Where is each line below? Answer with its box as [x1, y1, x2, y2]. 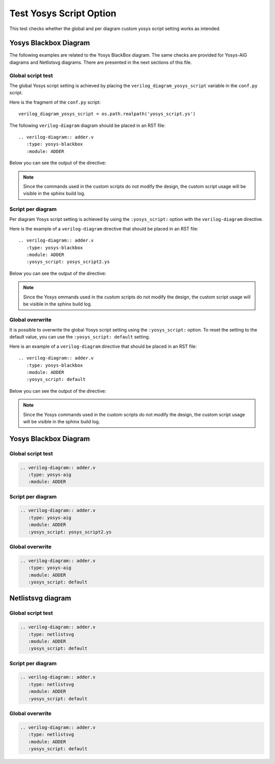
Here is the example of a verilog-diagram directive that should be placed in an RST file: [9, 225, 199, 232]
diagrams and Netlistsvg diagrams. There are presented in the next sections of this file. [9, 59, 192, 65]
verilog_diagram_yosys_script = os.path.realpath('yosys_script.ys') [18, 111, 196, 117]
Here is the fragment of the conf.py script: [9, 99, 101, 105]
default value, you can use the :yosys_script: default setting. [9, 334, 150, 340]
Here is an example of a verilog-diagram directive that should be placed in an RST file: [9, 343, 197, 349]
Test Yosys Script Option [9, 8, 117, 19]
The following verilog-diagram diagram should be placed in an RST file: [9, 122, 166, 129]
